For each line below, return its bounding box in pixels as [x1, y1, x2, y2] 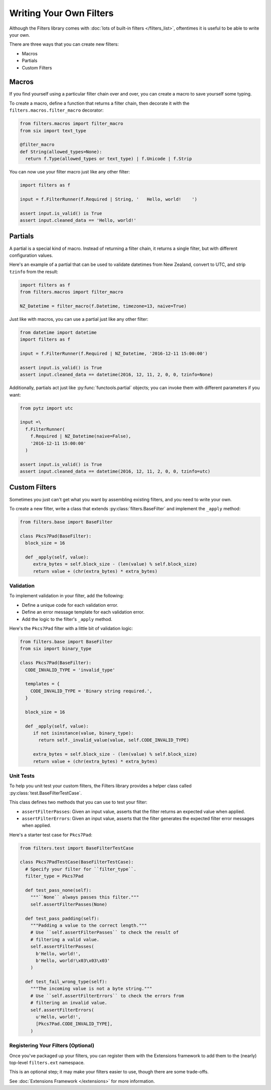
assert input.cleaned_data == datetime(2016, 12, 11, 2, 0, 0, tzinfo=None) [20, 372, 213, 378]
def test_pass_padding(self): [25, 916, 100, 921]
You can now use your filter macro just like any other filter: [9, 169, 130, 175]
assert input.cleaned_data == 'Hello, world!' [20, 218, 137, 223]
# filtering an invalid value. [30, 1000, 107, 1006]
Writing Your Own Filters [9, 8, 114, 19]
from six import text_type [20, 128, 86, 133]
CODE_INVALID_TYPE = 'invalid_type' [25, 667, 115, 673]
